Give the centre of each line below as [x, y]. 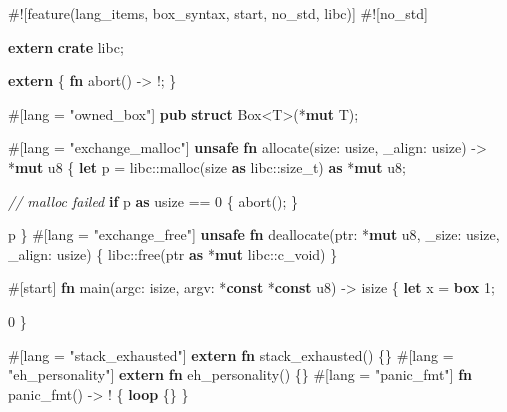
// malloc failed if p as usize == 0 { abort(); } [153, 200]
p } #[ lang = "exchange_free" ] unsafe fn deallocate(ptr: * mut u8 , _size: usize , [254, 234]
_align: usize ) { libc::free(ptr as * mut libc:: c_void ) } [173, 253]
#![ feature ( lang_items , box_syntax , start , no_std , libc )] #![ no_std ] [218, 13]
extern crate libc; [66, 46]
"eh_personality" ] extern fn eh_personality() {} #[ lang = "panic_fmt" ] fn [240, 374]
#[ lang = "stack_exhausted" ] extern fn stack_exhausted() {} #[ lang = [231, 354]
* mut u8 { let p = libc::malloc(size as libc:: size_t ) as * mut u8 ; [207, 166]
